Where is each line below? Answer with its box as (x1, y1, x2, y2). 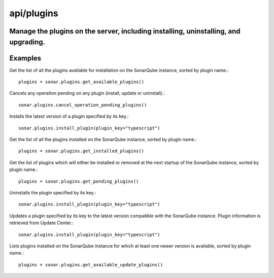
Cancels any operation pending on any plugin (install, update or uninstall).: (9, 90, 165, 96)
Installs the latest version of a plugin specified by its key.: (9, 113, 129, 119)
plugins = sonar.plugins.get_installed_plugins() (18, 148, 145, 154)
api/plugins (9, 8, 58, 19)
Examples (9, 54, 42, 62)
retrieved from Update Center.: (9, 220, 74, 226)
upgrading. (9, 38, 46, 46)
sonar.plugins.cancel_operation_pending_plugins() (18, 102, 147, 108)
